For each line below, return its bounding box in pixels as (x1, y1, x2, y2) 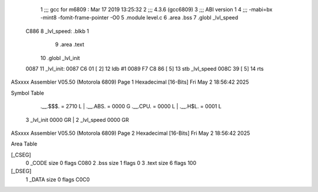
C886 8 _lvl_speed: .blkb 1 (25, 27, 90, 35)
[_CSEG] (11, 151, 32, 158)
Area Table (11, 140, 38, 147)
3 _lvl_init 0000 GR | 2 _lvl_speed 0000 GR (25, 116, 129, 123)
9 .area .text (55, 41, 85, 48)
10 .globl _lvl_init (40, 54, 80, 61)
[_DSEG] (11, 168, 32, 175)
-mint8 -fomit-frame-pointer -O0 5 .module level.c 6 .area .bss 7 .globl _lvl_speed (40, 14, 238, 21)
